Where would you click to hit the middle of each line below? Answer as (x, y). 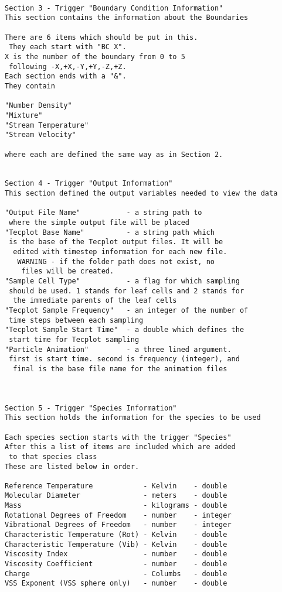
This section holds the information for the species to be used (133, 418)
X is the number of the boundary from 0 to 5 (95, 57)
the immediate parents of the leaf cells (95, 301)
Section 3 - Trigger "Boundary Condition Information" (114, 8)
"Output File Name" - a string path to (103, 213)
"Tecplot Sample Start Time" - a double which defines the (125, 330)
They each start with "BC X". (68, 47)
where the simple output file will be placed (99, 223)
